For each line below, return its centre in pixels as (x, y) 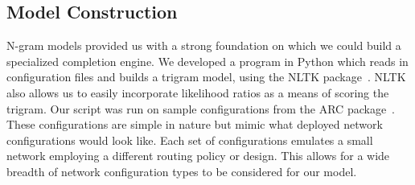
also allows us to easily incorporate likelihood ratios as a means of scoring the (198, 92)
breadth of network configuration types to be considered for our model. (182, 171)
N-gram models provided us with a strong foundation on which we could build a (204, 45)
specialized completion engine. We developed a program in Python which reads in (207, 61)
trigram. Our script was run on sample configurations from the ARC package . (201, 108)
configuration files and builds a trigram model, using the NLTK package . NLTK (206, 77)
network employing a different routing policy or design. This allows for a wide (198, 156)
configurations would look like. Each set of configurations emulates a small (190, 140)
